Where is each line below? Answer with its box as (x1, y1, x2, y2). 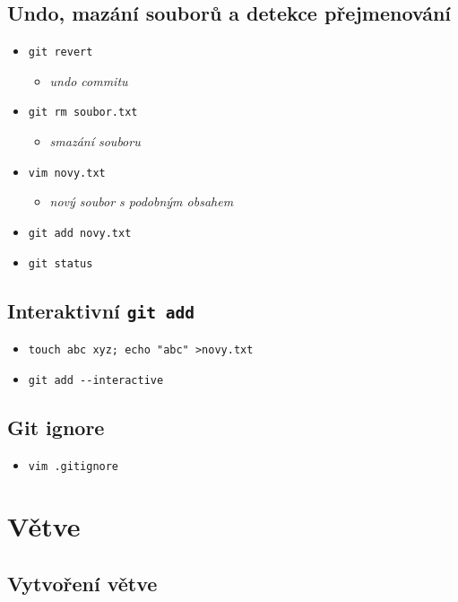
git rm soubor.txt (28, 106, 138, 119)
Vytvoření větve (7, 569, 158, 597)
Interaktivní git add (7, 296, 194, 324)
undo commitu (49, 71, 128, 90)
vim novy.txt (28, 166, 106, 179)
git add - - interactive (28, 373, 164, 387)
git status (28, 257, 93, 270)
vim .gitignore (28, 459, 119, 473)
